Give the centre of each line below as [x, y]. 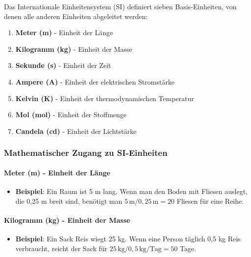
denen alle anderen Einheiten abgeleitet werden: [76, 16]
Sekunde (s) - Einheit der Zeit [63, 65]
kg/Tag [151, 249]
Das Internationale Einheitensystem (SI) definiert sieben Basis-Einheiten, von [120, 6]
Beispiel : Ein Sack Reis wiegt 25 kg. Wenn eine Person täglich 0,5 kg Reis [128, 238]
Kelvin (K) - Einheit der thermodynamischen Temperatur [105, 98]
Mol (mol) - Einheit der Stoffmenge [71, 115]
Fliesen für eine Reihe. [210, 201]
